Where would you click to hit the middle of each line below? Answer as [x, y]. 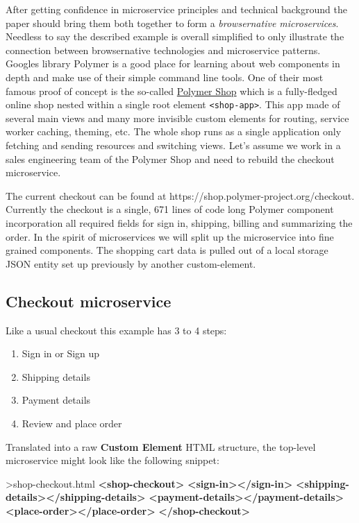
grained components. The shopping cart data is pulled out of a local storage [167, 250]
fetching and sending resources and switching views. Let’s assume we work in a [173, 145]
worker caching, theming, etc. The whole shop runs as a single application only [174, 131]
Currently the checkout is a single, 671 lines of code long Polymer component [170, 209]
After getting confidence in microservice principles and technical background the [176, 9]
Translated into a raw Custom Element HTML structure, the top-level [161, 446]
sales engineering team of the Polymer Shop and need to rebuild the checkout [170, 158]
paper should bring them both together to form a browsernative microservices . [172, 23]
